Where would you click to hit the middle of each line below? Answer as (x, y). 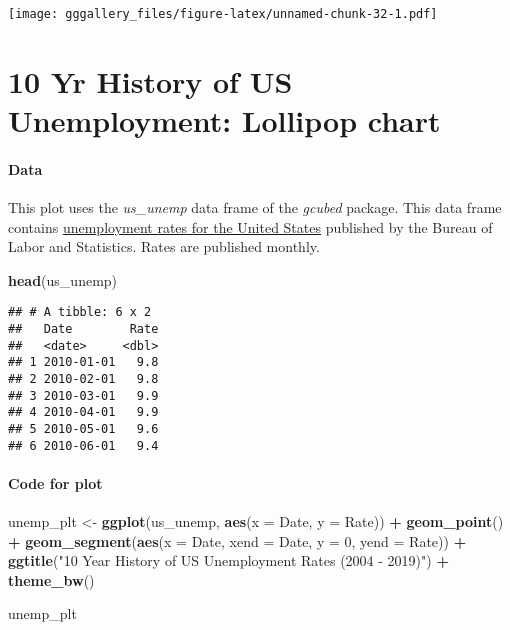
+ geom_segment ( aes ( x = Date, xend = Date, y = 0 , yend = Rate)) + (237, 540)
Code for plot (55, 482)
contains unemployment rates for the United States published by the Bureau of (250, 226)
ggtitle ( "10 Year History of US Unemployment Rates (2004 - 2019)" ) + (228, 560)
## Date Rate (83, 329)
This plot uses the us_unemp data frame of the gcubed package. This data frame (255, 207)
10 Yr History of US (150, 80)
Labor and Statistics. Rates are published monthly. (164, 246)
